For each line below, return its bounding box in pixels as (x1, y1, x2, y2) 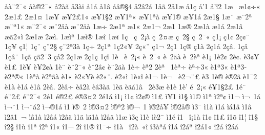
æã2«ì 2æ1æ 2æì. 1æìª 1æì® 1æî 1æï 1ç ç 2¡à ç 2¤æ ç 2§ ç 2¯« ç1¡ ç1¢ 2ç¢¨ (5, 31, 250, 41)
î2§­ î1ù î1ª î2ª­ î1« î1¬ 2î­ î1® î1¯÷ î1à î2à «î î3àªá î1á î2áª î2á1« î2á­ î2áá (5, 121, 239, 132)
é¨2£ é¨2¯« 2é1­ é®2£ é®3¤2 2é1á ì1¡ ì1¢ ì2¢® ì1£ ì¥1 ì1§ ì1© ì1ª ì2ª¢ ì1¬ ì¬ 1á (5, 91, 261, 102)
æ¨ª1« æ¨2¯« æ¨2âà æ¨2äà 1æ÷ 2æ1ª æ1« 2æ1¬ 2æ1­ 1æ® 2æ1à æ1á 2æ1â (5, 21, 243, 32)
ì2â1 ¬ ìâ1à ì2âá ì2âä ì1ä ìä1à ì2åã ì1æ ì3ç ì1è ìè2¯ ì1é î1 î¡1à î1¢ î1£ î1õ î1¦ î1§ (5, 111, 258, 122)
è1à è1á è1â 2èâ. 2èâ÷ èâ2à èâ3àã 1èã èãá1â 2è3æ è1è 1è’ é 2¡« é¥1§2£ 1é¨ (5, 81, 246, 92)
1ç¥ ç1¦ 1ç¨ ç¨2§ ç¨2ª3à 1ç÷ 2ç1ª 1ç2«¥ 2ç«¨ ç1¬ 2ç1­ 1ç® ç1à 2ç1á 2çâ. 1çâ (5, 41, 248, 52)
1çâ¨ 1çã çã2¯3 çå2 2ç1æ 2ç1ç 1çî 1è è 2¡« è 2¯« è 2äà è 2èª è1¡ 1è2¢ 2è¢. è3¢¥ (5, 51, 259, 61)
